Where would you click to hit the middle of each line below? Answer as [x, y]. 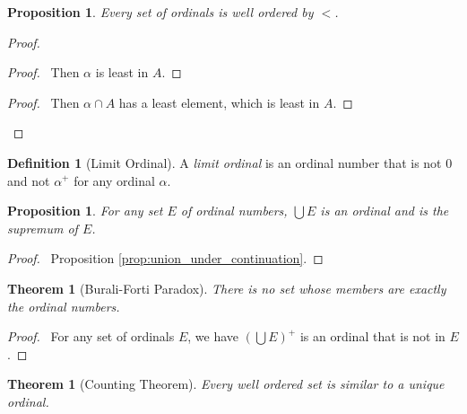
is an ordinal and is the [385, 211]
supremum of [43, 228]
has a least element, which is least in [219, 102]
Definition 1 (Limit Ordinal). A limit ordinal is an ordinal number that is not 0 [230, 162]
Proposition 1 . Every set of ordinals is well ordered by [160, 12]
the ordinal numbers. [64, 306]
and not [29, 180]
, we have [213, 336]
